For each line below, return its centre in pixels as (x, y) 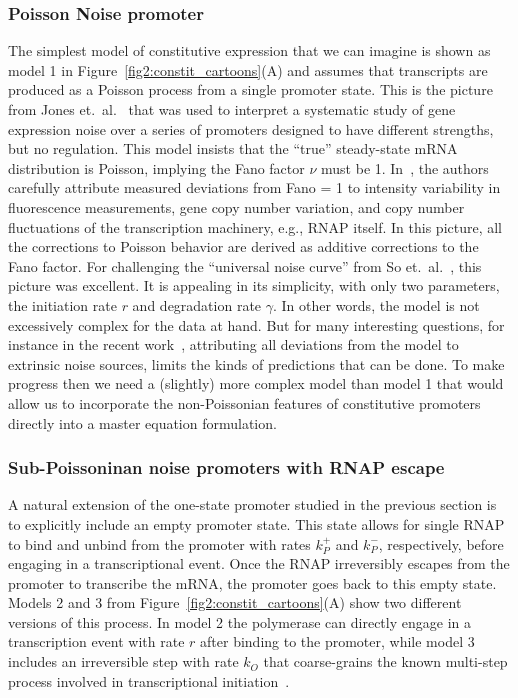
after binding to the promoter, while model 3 (337, 641)
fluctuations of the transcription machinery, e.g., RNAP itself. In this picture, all (255, 226)
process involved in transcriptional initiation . (149, 680)
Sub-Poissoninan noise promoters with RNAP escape (226, 467)
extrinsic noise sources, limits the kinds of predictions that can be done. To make (256, 363)
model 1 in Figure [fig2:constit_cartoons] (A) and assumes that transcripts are (248, 69)
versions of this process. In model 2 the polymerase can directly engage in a (239, 621)
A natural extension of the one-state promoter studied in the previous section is (252, 504)
